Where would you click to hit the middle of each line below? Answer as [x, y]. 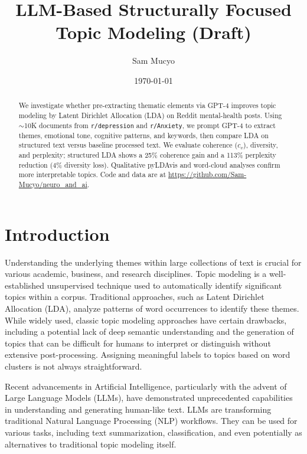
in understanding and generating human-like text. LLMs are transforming [138, 409]
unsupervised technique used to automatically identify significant [164, 285]
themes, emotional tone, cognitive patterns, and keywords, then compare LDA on [143, 135]
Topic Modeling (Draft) [153, 32]
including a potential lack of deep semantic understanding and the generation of [149, 331]
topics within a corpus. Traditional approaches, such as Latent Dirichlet [135, 297]
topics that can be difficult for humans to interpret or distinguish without [138, 343]
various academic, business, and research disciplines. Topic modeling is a [136, 274]
